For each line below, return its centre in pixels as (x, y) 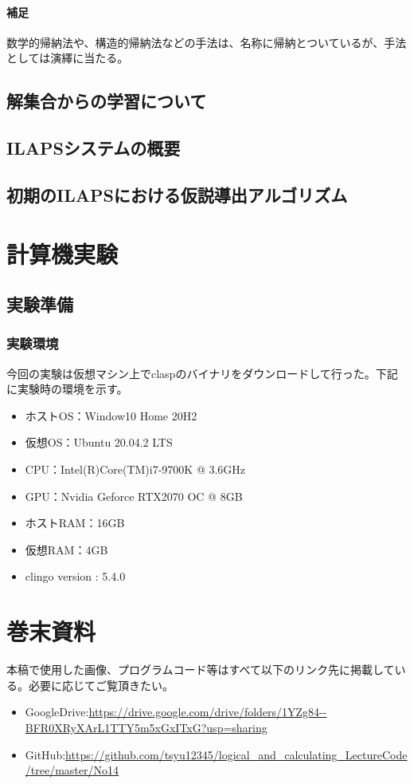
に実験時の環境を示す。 (67, 389)
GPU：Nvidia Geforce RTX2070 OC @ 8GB (134, 496)
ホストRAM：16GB (75, 523)
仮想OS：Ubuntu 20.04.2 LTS (99, 442)
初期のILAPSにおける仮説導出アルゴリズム (177, 194)
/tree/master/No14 (72, 770)
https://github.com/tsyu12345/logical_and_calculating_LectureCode (236, 754)
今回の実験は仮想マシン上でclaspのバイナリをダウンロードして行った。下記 (202, 373)
